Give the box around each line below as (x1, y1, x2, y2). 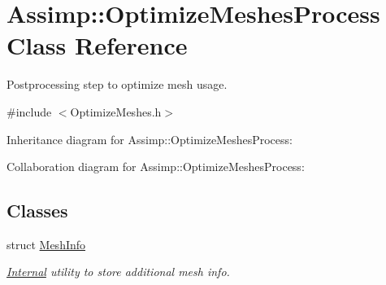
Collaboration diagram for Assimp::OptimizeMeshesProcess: (7, 158, 305, 175)
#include (7, 103, 52, 120)
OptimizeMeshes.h (70, 103, 162, 120)
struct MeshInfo (7, 235, 86, 252)
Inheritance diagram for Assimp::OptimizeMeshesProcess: (7, 130, 293, 147)
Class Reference (7, 28, 188, 62)
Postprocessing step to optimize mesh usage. (7, 76, 228, 93)
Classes (7, 198, 68, 223)
